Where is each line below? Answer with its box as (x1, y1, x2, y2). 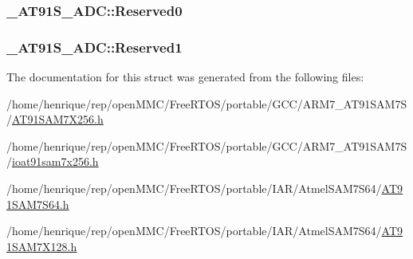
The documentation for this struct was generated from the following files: (6, 69, 364, 85)
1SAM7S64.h (6, 195, 69, 212)
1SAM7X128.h (6, 237, 77, 254)
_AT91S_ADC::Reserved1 (6, 37, 183, 57)
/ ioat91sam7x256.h (6, 153, 99, 170)
